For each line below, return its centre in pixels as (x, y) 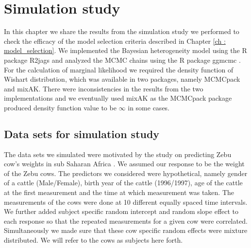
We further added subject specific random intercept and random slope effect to (121, 211)
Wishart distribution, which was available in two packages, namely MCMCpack (122, 79)
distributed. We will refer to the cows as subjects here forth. (93, 240)
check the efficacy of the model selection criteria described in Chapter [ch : (115, 41)
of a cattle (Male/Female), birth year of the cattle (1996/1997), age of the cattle (123, 183)
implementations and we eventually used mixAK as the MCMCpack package (118, 98)
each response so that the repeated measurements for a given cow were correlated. (126, 221)
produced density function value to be (60, 107)
